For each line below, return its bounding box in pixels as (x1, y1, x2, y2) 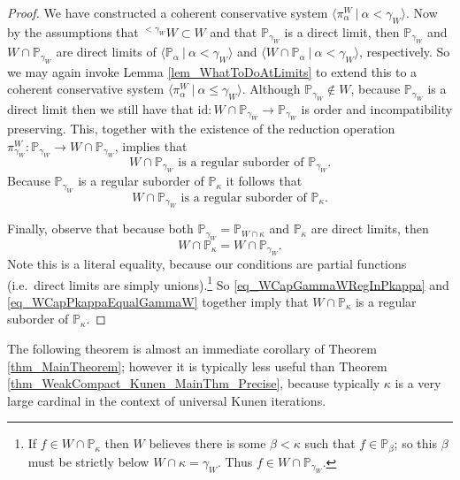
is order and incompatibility (301, 99, 453, 118)
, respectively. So (358, 42, 450, 61)
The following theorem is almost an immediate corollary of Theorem (7, 339, 377, 358)
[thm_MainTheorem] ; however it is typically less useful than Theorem (7, 356, 387, 375)
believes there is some (149, 434, 266, 453)
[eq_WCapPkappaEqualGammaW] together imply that (7, 292, 309, 310)
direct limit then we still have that (7, 99, 194, 118)
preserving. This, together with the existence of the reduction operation (7, 119, 395, 138)
